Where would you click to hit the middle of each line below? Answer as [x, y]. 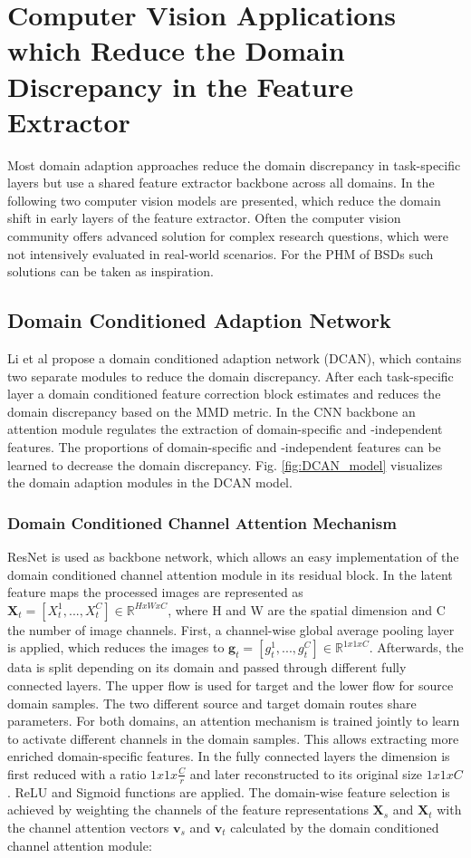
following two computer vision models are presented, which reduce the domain [224, 200]
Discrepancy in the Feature [181, 86]
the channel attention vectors [88, 827]
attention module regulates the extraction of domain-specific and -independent [225, 429]
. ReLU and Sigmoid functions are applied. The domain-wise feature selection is [229, 791]
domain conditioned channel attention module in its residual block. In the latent [230, 574]
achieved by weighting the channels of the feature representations [188, 810]
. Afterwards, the [416, 647]
